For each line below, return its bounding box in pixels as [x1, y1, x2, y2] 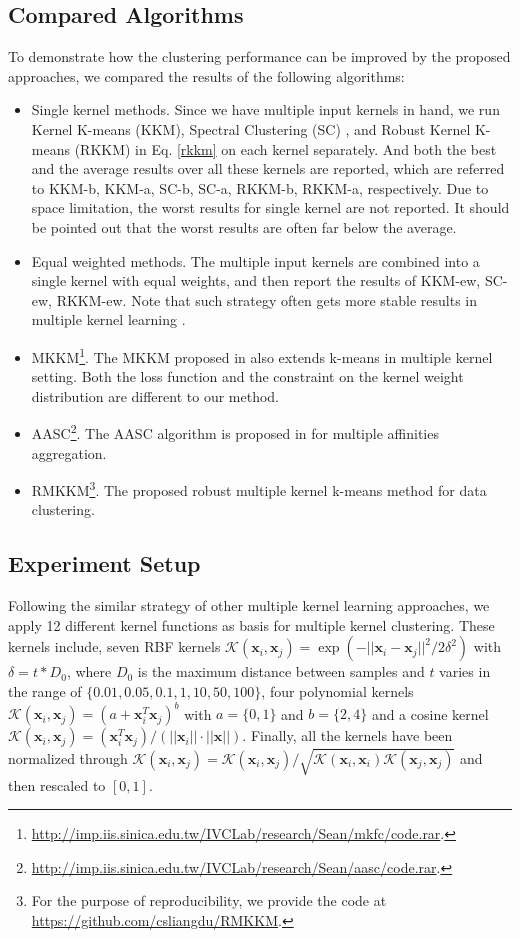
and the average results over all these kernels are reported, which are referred [31, 158, 505, 179]
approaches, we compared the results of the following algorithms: [8, 65, 405, 86]
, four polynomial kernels [261, 681, 414, 702]
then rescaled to [8, 774, 106, 795]
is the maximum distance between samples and [137, 661, 425, 682]
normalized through [8, 747, 128, 768]
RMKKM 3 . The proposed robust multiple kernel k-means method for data [31, 477, 487, 500]
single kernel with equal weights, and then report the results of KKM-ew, [31, 270, 481, 291]
